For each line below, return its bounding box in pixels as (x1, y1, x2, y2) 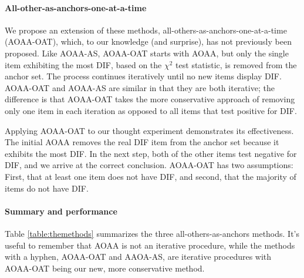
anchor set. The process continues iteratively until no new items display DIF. (5, 70, 282, 82)
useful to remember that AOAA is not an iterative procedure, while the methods (5, 239, 295, 251)
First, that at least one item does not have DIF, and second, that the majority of (5, 170, 296, 182)
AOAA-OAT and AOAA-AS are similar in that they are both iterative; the (5, 81, 275, 93)
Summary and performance (5, 205, 117, 217)
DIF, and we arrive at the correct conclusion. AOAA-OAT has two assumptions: (5, 159, 293, 171)
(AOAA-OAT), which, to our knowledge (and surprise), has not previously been (5, 35, 292, 48)
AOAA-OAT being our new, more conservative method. (5, 262, 205, 274)
